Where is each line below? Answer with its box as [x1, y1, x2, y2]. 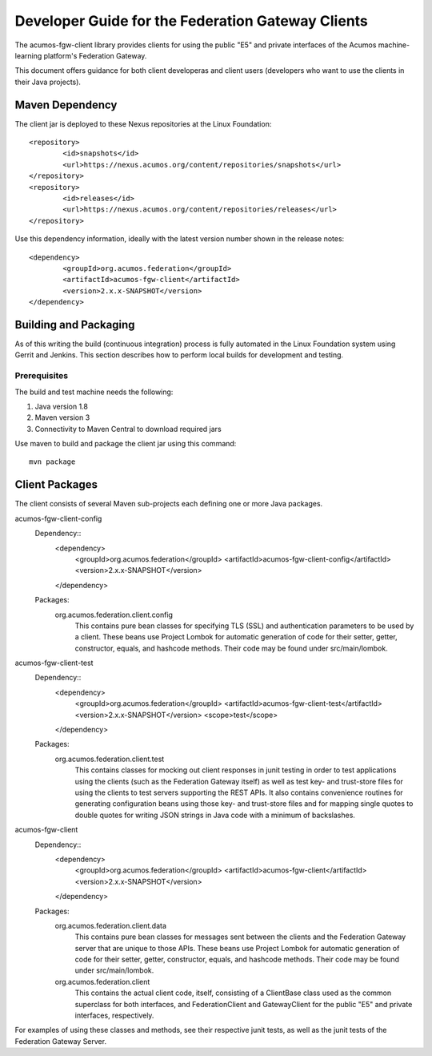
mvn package [29, 457, 76, 466]
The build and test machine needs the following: [14, 387, 174, 397]
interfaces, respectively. [74, 1010, 154, 1021]
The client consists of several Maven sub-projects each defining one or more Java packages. [14, 499, 323, 509]
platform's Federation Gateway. [43, 50, 147, 60]
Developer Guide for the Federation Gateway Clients [14, 12, 368, 30]
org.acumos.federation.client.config [54, 610, 174, 619]
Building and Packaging [14, 317, 135, 332]
